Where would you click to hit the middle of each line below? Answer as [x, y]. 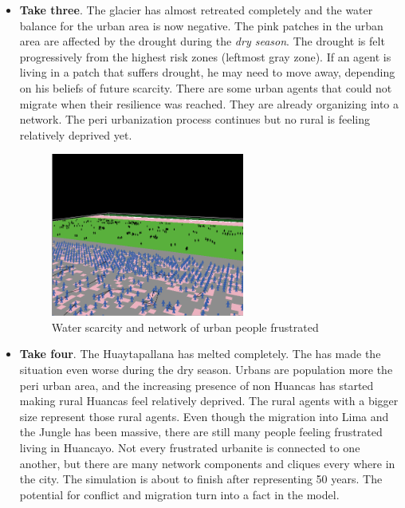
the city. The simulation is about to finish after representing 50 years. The [201, 479]
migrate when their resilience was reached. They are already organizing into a [209, 103]
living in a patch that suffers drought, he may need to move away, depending [207, 72]
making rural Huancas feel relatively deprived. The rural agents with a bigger [209, 401]
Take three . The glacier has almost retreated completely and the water [196, 10]
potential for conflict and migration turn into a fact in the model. [179, 494]
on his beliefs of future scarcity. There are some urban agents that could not [206, 87]
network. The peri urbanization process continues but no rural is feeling [195, 119]
